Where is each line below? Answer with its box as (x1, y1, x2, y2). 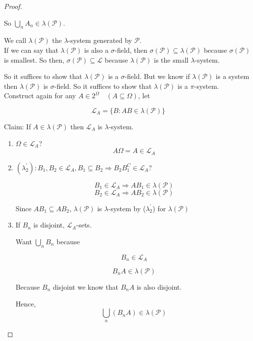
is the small (154, 54, 189, 65)
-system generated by (68, 35, 132, 45)
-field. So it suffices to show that (54, 80, 152, 91)
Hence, (15, 298, 36, 308)
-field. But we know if (124, 71, 190, 81)
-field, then (114, 44, 147, 55)
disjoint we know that (53, 282, 118, 292)
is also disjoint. (137, 282, 182, 292)
